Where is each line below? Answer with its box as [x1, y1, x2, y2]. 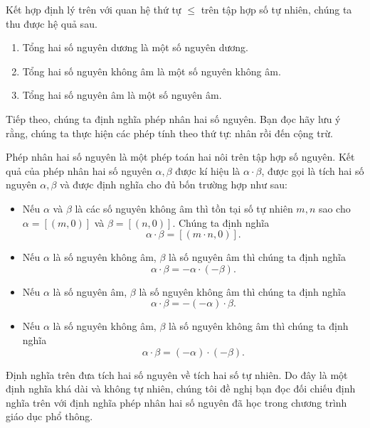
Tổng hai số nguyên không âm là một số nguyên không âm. [22, 63, 281, 78]
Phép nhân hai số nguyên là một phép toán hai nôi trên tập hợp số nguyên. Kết [6, 149, 355, 164]
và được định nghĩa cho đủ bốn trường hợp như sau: [60, 177, 287, 192]
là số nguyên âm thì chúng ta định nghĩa [169, 250, 346, 264]
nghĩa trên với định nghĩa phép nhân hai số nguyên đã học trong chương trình [6, 395, 347, 410]
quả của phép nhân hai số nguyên [6, 163, 152, 178]
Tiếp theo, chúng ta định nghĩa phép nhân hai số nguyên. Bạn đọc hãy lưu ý [6, 111, 341, 126]
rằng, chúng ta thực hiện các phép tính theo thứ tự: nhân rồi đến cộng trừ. [6, 125, 333, 140]
